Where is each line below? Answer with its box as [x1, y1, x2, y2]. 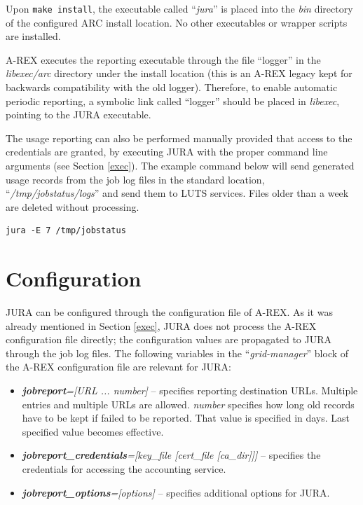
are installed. [6, 29, 61, 43]
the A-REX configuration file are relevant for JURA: [6, 359, 231, 374]
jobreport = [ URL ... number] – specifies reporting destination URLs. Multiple [22, 383, 358, 398]
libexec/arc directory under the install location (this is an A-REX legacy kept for [6, 66, 352, 81]
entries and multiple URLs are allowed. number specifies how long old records [22, 396, 355, 411]
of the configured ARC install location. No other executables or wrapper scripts [6, 15, 348, 29]
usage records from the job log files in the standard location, [6, 172, 265, 186]
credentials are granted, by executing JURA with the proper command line [6, 144, 328, 159]
